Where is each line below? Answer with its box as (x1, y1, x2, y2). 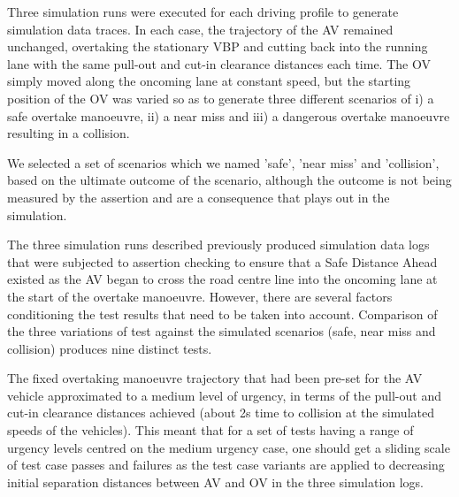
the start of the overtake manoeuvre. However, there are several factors (7, 287, 393, 305)
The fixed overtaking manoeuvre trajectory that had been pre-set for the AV (7, 369, 423, 387)
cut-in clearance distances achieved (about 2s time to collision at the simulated (7, 403, 434, 422)
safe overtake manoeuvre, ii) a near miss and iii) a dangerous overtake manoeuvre (7, 106, 450, 125)
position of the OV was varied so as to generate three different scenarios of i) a (7, 88, 434, 107)
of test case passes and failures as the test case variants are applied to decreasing (7, 455, 445, 474)
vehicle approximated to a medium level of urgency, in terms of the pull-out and (7, 386, 441, 404)
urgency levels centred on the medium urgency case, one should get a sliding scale (7, 438, 450, 456)
